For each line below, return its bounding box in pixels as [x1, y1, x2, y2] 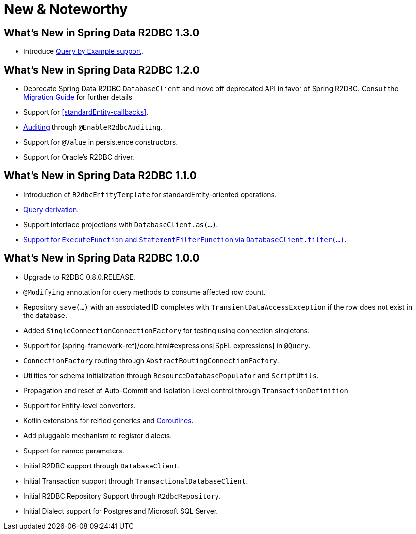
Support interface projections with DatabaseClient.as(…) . [23, 220, 218, 229]
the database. [23, 311, 67, 319]
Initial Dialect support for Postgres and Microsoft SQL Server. [23, 506, 218, 515]
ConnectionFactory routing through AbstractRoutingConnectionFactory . [23, 356, 279, 365]
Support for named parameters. [23, 446, 124, 455]
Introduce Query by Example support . [23, 47, 144, 56]
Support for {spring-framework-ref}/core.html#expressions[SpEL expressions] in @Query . [23, 341, 311, 350]
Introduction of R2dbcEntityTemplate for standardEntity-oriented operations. [23, 190, 277, 199]
